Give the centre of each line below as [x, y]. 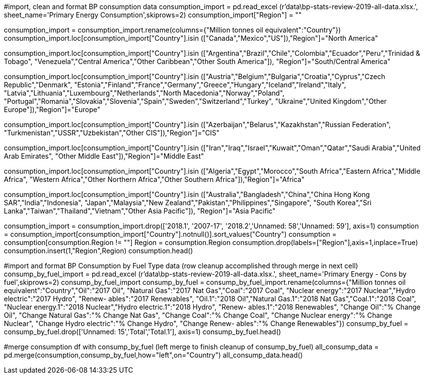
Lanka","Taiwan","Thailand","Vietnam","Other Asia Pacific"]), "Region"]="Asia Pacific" [140, 211]
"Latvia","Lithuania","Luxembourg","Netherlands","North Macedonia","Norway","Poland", [144, 93]
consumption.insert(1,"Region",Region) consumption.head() [99, 251]
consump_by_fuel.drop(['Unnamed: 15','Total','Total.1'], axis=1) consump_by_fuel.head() [142, 332]
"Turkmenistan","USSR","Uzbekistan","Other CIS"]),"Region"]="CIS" [112, 133]
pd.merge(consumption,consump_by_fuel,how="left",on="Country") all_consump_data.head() [153, 355]
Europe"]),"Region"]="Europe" [52, 109]
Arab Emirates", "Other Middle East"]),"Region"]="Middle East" [104, 156]
